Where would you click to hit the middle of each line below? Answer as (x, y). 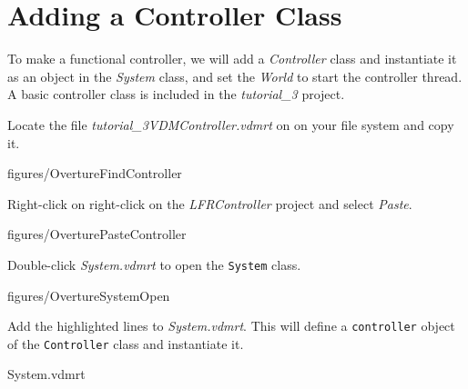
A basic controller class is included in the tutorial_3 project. (176, 94)
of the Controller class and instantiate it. (126, 343)
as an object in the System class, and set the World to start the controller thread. (235, 76)
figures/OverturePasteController (97, 234)
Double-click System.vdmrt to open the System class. (154, 264)
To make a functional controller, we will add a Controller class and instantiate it (232, 59)
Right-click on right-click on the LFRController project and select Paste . (210, 203)
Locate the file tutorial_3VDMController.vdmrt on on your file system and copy (231, 124)
